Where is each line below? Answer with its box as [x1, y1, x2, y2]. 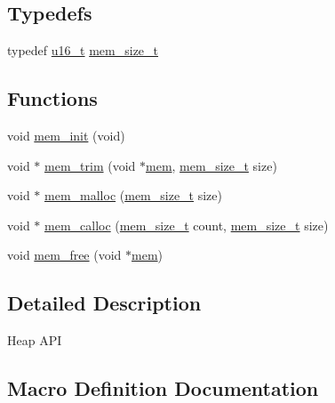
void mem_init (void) [7, 126, 125, 144]
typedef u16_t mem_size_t [7, 41, 159, 60]
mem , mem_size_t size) [146, 156, 277, 174]
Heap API [7, 331, 62, 350]
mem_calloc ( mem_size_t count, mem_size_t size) [44, 215, 329, 234]
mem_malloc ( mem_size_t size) [44, 186, 222, 205]
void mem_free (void [7, 246, 122, 264]
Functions [7, 85, 98, 112]
